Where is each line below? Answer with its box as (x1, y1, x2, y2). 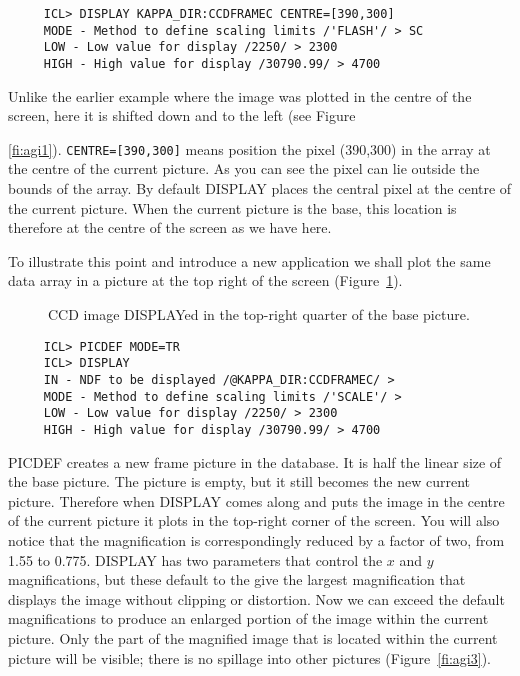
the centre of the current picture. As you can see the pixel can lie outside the (8, 158, 480, 179)
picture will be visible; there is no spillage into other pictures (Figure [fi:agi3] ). (8, 647, 491, 668)
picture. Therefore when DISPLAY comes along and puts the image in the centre (8, 490, 505, 511)
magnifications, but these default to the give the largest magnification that (8, 569, 466, 590)
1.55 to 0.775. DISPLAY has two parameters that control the (8, 549, 383, 570)
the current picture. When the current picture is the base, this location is (8, 197, 457, 218)
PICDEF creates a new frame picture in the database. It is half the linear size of (8, 451, 502, 472)
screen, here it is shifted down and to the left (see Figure (8, 105, 356, 126)
